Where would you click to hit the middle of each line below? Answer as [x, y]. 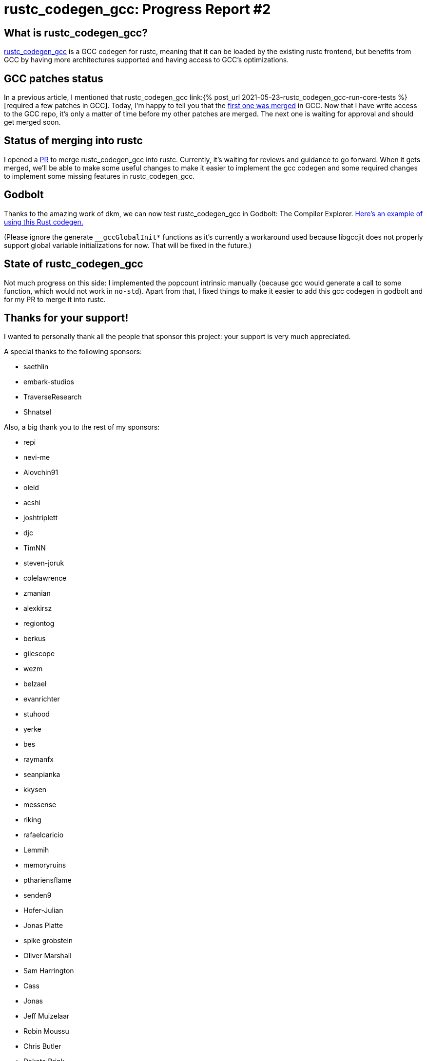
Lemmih [36, 850]
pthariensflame [48, 880]
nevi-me [37, 457]
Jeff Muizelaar [47, 1016]
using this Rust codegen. [44, 222]
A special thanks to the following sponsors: [73, 352]
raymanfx [39, 759]
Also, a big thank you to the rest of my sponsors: [82, 427]
